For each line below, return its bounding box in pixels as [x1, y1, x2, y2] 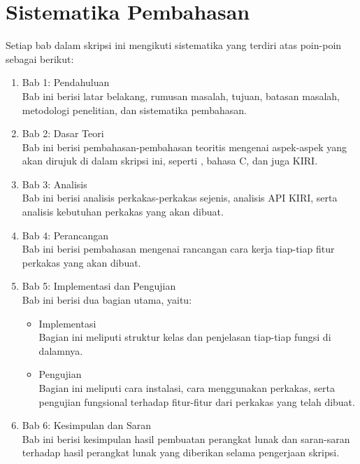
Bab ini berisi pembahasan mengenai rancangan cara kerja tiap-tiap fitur [22, 241, 335, 256]
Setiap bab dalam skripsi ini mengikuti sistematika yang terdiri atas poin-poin [6, 38, 342, 52]
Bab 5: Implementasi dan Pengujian [22, 279, 176, 293]
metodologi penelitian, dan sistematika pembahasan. [22, 102, 247, 117]
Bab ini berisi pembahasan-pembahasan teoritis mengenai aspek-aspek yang [22, 139, 347, 154]
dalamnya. [38, 343, 83, 358]
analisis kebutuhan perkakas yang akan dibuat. [22, 204, 224, 219]
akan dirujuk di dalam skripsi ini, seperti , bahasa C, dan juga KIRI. [22, 153, 318, 168]
